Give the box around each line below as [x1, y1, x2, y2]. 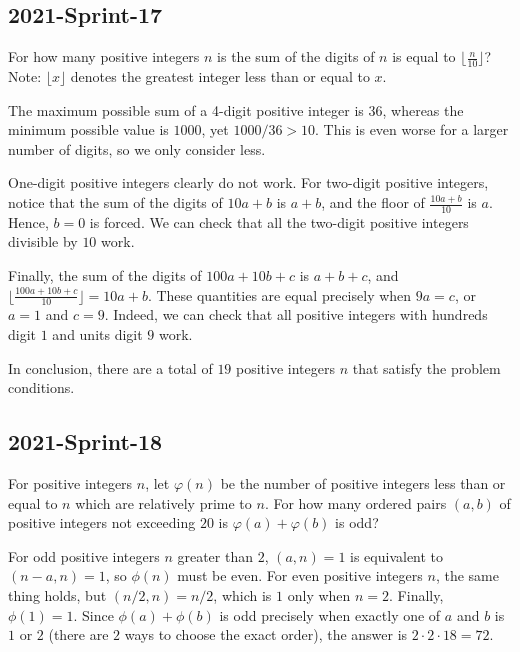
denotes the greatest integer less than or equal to [70, 66, 370, 87]
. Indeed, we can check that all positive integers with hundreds [104, 304, 488, 325]
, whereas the [382, 99, 464, 120]
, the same [435, 565, 499, 586]
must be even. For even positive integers [177, 565, 423, 586]
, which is [213, 584, 272, 605]
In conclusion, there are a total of [8, 357, 213, 378]
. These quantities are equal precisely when [147, 284, 412, 305]
